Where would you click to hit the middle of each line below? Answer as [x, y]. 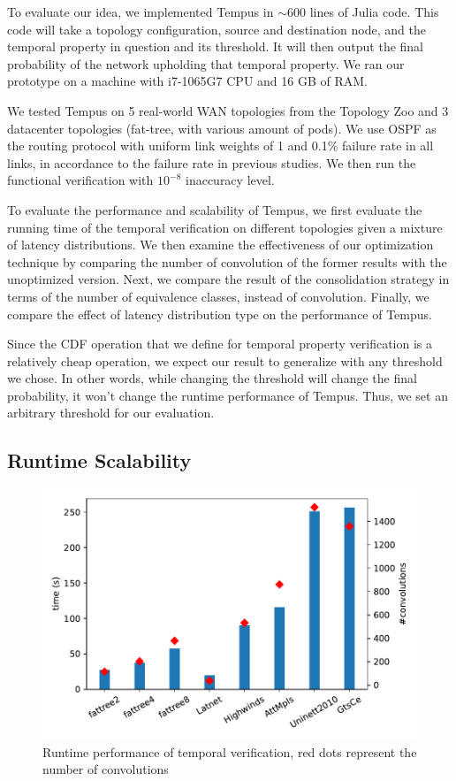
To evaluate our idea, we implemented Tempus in [141, 11]
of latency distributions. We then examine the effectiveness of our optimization [220, 245]
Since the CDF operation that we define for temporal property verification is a [220, 344]
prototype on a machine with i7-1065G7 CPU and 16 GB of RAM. [187, 81]
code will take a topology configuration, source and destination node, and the [217, 29]
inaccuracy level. [230, 180]
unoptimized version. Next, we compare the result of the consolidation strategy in [228, 279]
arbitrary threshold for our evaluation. [111, 413]
